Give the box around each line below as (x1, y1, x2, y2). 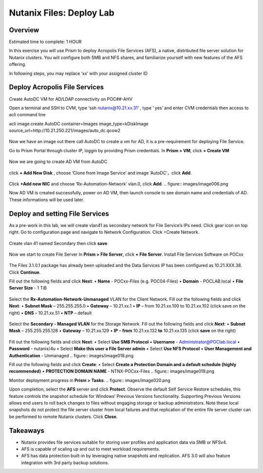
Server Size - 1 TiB (9, 285, 47, 291)
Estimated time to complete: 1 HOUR (9, 39, 82, 45)
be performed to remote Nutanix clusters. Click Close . (9, 413, 118, 419)
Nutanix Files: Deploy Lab (9, 7, 114, 18)
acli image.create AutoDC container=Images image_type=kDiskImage (9, 121, 149, 126)
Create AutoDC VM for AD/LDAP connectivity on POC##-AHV (9, 96, 132, 102)
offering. (9, 62, 26, 67)
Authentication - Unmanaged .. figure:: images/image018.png (9, 352, 134, 358)
